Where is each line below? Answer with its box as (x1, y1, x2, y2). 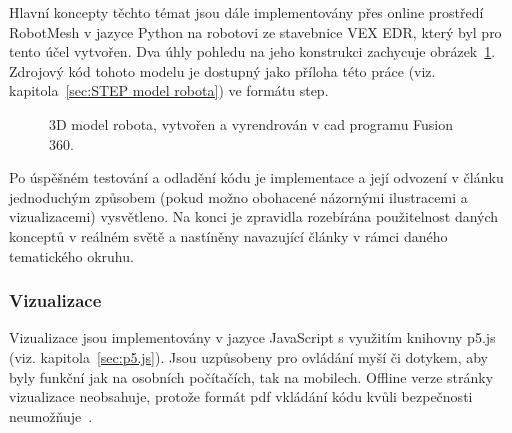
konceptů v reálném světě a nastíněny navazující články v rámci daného (9, 225, 448, 246)
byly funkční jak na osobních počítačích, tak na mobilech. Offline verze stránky (9, 366, 494, 387)
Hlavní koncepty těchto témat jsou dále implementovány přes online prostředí (9, 2, 484, 22)
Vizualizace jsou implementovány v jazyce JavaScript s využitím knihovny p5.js (9, 327, 496, 348)
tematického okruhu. (9, 245, 134, 266)
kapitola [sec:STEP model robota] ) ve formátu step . (9, 80, 329, 101)
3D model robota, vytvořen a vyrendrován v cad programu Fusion (49, 113, 454, 134)
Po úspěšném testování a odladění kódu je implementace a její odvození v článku (9, 167, 504, 188)
